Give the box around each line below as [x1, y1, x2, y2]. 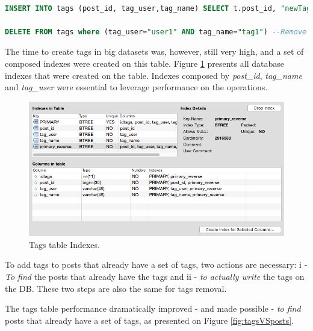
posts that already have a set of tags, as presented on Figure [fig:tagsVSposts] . [5, 314, 294, 326]
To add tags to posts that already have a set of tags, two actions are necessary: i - [5, 258, 308, 271]
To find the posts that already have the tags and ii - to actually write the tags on [5, 270, 305, 283]
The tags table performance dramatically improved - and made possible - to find [5, 302, 301, 315]
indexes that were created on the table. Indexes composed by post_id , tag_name [5, 69, 302, 81]
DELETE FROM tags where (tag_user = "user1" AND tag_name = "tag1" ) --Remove [5, 27, 307, 36]
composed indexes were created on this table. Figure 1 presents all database [5, 57, 284, 69]
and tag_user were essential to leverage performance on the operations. [5, 81, 268, 93]
